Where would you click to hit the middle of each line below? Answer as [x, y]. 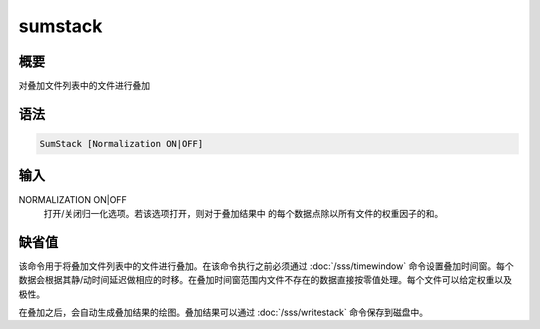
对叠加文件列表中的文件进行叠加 [84, 86]
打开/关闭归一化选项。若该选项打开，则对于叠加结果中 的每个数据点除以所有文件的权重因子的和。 [243, 213]
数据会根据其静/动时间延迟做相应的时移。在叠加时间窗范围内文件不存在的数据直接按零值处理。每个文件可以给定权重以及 [265, 280]
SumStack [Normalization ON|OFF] [121, 144]
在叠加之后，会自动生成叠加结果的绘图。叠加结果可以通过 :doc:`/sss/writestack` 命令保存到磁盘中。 [223, 312]
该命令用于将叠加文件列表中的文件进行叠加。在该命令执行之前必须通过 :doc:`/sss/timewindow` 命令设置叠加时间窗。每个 [266, 266]
